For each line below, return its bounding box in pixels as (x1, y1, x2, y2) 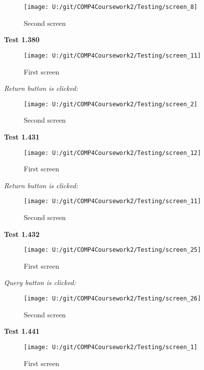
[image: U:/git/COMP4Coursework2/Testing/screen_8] (24, 3, 198, 10)
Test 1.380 (4, 34, 40, 45)
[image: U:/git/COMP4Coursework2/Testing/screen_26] (24, 295, 201, 302)
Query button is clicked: (4, 277, 76, 288)
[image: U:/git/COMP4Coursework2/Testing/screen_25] (24, 246, 201, 254)
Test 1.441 (4, 326, 40, 336)
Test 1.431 (4, 131, 40, 142)
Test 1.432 (4, 228, 40, 239)
